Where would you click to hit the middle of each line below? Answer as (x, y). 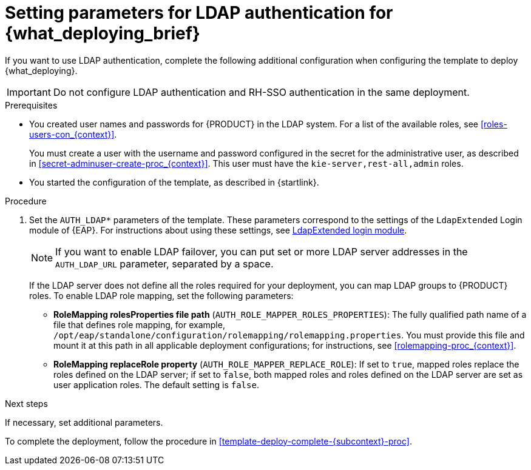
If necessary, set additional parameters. (84, 422)
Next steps (26, 403)
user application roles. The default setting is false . (156, 384)
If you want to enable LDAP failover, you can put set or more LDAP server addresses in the (262, 251)
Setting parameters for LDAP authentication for (199, 13)
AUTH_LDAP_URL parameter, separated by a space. (164, 264)
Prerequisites (31, 105)
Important (29, 92)
